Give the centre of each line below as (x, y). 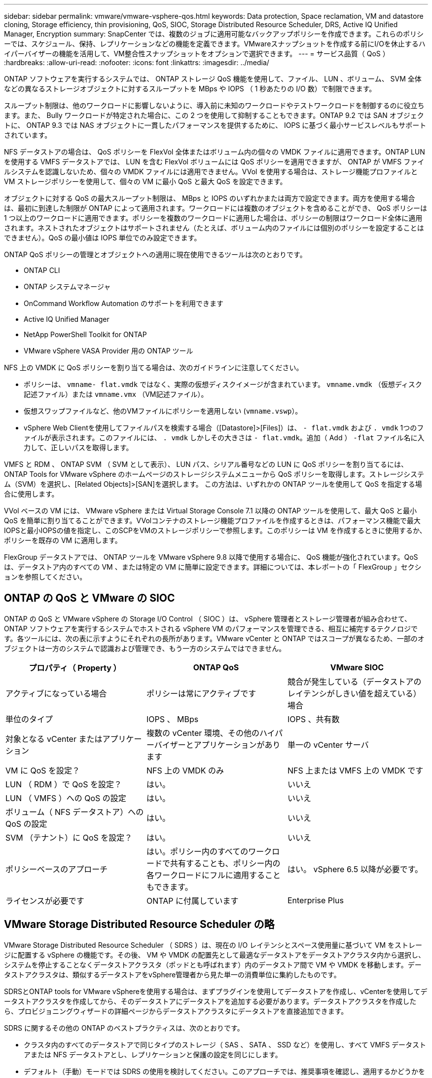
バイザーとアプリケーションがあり (217, 745)
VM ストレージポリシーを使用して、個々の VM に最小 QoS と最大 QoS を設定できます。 (145, 181)
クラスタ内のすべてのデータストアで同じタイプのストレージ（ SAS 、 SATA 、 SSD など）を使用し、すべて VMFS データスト (225, 1044)
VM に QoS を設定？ (43, 770)
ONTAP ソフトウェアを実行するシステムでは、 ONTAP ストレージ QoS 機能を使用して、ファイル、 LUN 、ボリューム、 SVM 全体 (213, 79)
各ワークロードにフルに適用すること (213, 875)
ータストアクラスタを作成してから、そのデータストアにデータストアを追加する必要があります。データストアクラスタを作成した (210, 1001)
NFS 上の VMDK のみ (185, 770)
